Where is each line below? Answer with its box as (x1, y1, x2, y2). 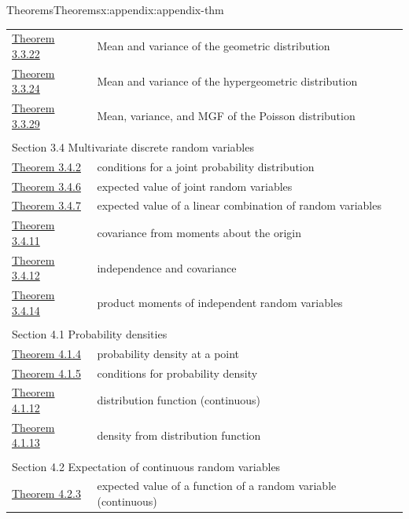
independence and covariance (97, 259, 237, 276)
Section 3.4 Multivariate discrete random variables (12, 138, 254, 155)
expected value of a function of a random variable (97, 477, 337, 494)
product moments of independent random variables (97, 294, 343, 310)
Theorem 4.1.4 (12, 345, 81, 361)
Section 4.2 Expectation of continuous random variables (12, 458, 281, 474)
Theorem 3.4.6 (12, 177, 81, 194)
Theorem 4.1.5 (12, 364, 81, 381)
